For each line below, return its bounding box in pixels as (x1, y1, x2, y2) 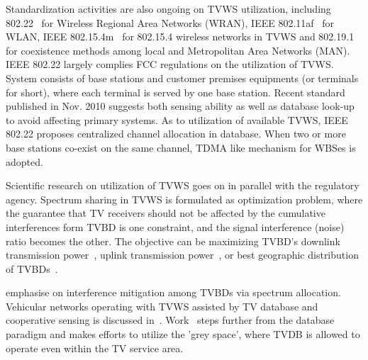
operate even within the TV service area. (6, 340, 184, 355)
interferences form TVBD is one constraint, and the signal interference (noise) (6, 219, 345, 234)
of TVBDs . (6, 261, 58, 276)
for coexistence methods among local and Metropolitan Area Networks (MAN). (6, 43, 350, 57)
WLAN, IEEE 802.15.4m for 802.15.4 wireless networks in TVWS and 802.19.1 (6, 29, 355, 44)
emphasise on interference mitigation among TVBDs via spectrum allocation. (6, 285, 341, 300)
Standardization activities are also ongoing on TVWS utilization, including (6, 1, 331, 16)
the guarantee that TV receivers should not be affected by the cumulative (6, 206, 325, 220)
